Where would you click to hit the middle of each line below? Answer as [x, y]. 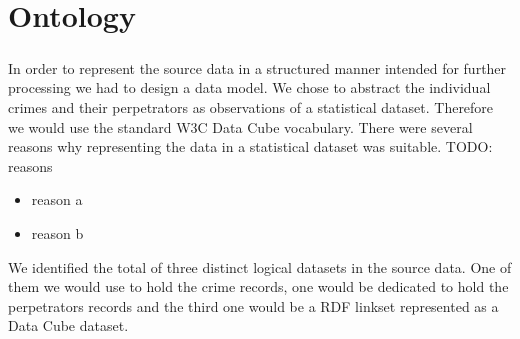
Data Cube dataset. [68, 325]
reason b [57, 232]
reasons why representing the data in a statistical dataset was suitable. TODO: [250, 146]
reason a [57, 199]
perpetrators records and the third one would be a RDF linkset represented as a [253, 305]
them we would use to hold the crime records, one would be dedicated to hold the [258, 286]
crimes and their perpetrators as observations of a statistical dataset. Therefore [251, 106]
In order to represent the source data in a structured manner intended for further [257, 67]
